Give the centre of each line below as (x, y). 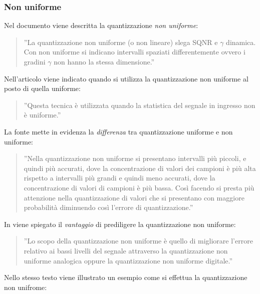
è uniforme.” (42, 115)
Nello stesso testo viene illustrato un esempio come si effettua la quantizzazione (126, 277)
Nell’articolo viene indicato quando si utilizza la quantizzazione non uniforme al (126, 78)
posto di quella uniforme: (42, 88)
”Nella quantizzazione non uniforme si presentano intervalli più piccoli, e (135, 158)
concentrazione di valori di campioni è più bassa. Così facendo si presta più (139, 187)
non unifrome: (26, 287)
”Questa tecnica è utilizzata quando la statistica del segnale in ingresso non (140, 105)
